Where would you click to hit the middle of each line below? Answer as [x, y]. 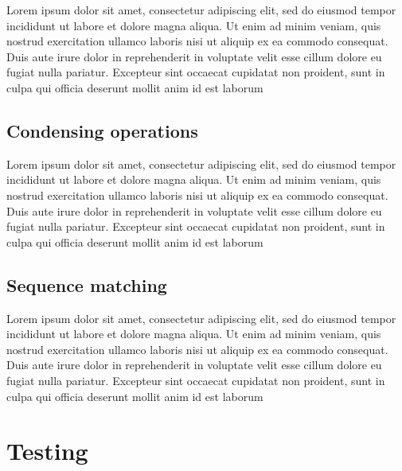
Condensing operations [102, 130]
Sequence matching [87, 284]
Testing [47, 451]
